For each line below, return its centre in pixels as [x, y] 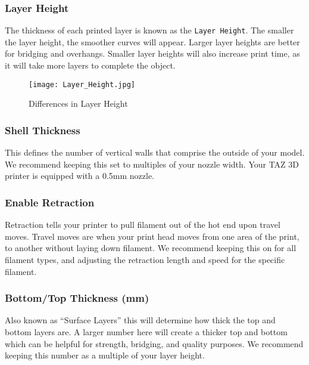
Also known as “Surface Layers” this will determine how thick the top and [140, 320]
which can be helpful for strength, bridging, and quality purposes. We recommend [154, 343]
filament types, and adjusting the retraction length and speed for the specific [145, 259]
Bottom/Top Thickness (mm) [77, 298]
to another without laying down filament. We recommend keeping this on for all [151, 248]
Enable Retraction [50, 202]
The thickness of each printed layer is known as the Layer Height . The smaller [149, 30]
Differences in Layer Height [78, 103]
